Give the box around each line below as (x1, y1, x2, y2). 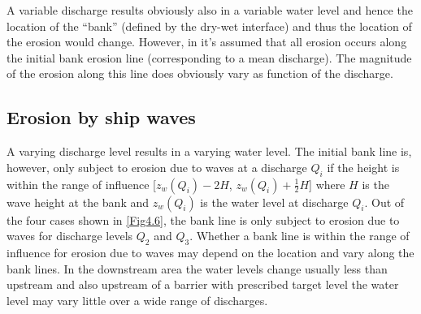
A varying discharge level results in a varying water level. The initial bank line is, (7, 143, 412, 160)
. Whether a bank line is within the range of (189, 227, 410, 244)
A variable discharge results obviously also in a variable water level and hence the (7, 2, 413, 18)
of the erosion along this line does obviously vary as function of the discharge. (7, 65, 393, 82)
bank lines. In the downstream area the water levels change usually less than (7, 260, 388, 277)
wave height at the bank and (7, 193, 149, 210)
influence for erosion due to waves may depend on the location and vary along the (7, 243, 414, 260)
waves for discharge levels (7, 227, 133, 244)
